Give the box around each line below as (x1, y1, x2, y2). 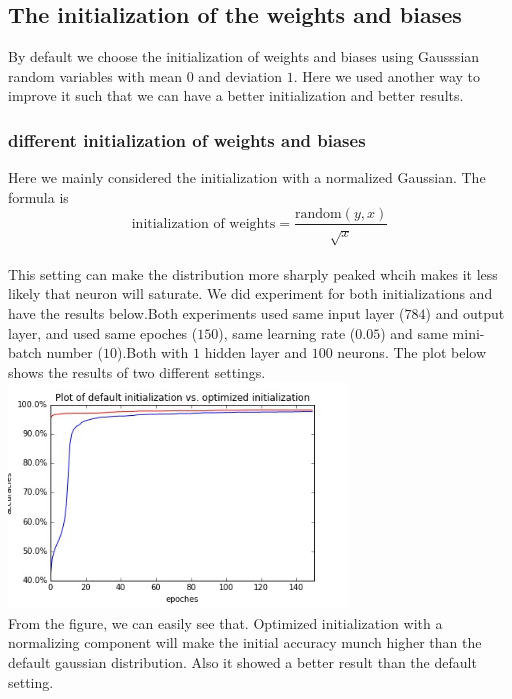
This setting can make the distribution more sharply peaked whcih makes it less (8, 263, 498, 284)
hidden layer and (204, 342, 307, 363)
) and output (425, 303, 505, 323)
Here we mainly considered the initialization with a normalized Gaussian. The (8, 167, 486, 188)
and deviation (198, 65, 282, 86)
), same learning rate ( (218, 322, 356, 343)
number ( (46, 342, 103, 363)
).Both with (116, 342, 189, 363)
